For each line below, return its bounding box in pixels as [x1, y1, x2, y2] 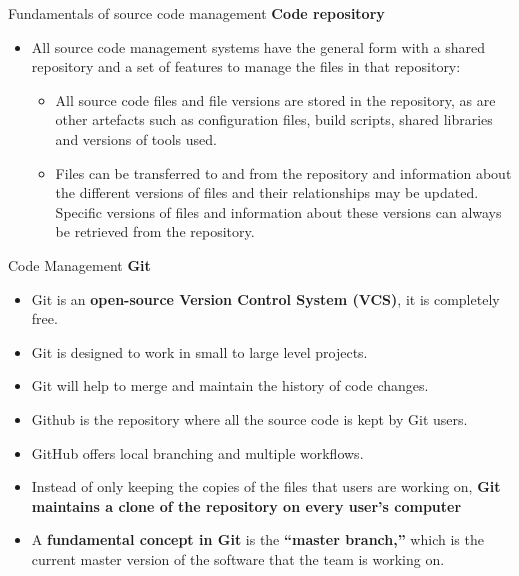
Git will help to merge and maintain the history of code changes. [31, 375, 429, 396]
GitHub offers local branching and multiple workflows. [31, 442, 364, 463]
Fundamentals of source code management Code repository [8, 3, 385, 23]
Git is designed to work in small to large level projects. [31, 341, 368, 362]
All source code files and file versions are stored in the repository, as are [55, 89, 496, 110]
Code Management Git [8, 254, 151, 275]
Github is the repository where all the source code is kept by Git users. [31, 408, 468, 429]
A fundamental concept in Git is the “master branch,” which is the [31, 529, 484, 550]
